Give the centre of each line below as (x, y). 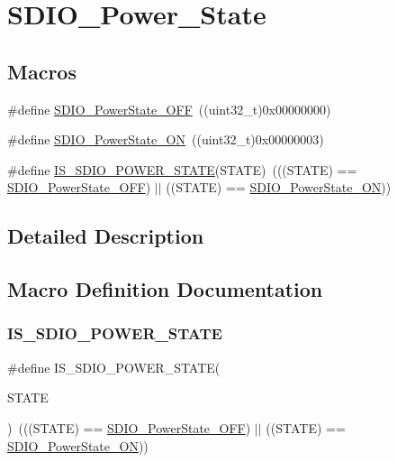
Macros (42, 71)
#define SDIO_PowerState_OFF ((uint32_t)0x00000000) (169, 109)
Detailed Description (106, 236)
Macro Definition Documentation (165, 289)
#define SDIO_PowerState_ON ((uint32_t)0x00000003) (166, 139)
